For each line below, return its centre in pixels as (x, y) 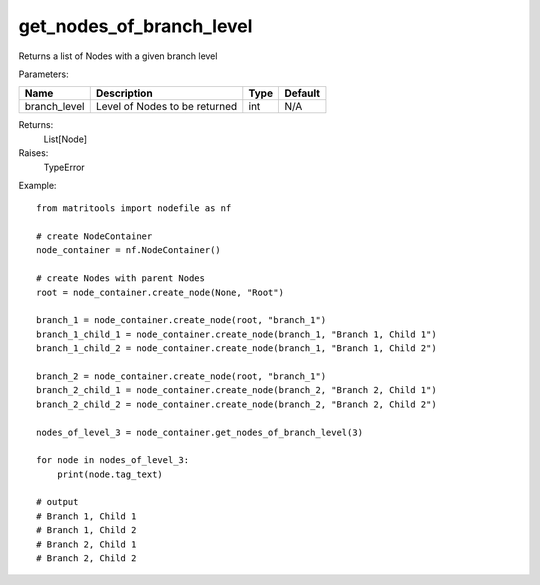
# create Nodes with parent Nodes (120, 278)
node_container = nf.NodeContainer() (129, 250)
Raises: (33, 153)
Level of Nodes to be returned (166, 107)
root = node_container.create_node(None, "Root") (160, 292)
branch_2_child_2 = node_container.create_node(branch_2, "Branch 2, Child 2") (236, 404)
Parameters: (43, 74)
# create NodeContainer (94, 236)
